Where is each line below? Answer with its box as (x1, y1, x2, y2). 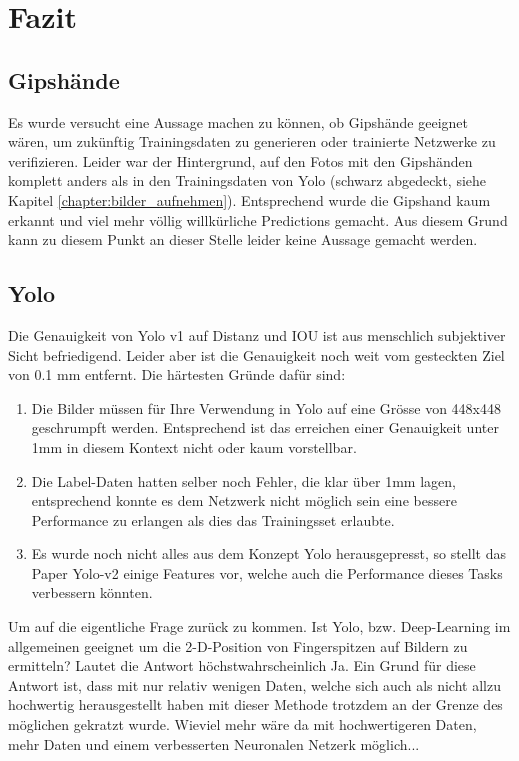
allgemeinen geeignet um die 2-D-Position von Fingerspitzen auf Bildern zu (8, 635, 468, 656)
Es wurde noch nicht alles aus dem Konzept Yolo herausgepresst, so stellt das (31, 543, 507, 564)
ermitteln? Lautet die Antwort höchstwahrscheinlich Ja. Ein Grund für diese (8, 655, 476, 676)
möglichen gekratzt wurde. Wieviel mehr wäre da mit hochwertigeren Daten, (8, 714, 477, 735)
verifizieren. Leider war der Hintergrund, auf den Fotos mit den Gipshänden (8, 150, 473, 171)
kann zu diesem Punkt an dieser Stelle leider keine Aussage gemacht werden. (8, 229, 478, 250)
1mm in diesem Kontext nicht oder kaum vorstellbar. (31, 436, 357, 457)
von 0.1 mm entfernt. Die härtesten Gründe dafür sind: (8, 364, 346, 385)
